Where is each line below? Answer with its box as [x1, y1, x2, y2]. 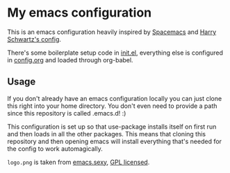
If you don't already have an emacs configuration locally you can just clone [7, 94, 222, 102]
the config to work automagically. [7, 144, 103, 153]
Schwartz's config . [7, 35, 61, 43]
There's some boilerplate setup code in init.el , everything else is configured [7, 48, 224, 57]
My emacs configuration [7, 5, 152, 21]
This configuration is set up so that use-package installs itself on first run [7, 122, 217, 131]
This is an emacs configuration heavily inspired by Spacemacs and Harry [7, 28, 217, 36]
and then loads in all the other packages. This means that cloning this [7, 129, 206, 138]
